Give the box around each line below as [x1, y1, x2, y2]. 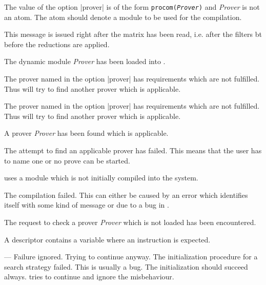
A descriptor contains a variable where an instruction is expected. [4, 234, 211, 245]
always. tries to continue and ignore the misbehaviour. [4, 271, 174, 282]
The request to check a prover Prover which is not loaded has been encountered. [4, 216, 256, 227]
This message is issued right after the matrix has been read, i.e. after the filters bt [4, 29, 262, 39]
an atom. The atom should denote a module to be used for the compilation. [4, 11, 242, 22]
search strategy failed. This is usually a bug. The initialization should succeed [4, 261, 248, 272]
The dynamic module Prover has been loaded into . [4, 56, 166, 67]
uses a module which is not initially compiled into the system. [4, 172, 198, 183]
